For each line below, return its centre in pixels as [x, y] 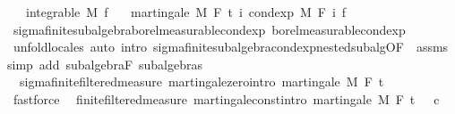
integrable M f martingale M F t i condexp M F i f [186, 12]
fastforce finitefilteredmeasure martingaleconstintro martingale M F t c [226, 98]
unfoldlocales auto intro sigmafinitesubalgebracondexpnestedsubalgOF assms [231, 47]
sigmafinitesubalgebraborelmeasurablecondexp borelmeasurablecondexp [209, 29]
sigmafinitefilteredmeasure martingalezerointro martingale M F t [202, 81]
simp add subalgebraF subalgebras [105, 64]
